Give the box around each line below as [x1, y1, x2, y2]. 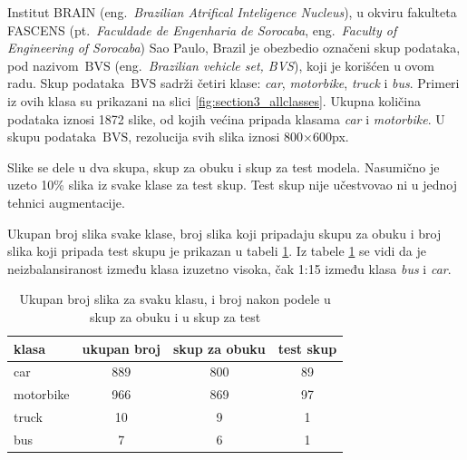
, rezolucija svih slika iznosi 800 [128, 127, 304, 146]
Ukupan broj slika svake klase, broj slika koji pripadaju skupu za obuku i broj [7, 223, 442, 242]
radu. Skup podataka [7, 73, 125, 93]
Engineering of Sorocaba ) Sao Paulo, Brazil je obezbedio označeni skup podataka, [7, 38, 461, 57]
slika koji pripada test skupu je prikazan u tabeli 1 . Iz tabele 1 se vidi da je [7, 241, 427, 260]
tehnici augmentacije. [7, 192, 125, 211]
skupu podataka [7, 127, 97, 146]
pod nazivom [7, 55, 79, 74]
